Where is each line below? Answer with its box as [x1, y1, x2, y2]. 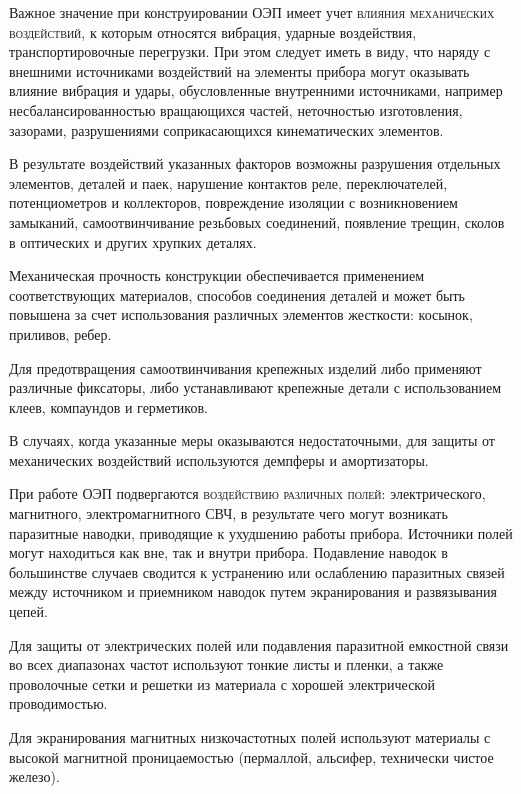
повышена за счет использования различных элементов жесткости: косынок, [9, 304, 473, 325]
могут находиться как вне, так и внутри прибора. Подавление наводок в [9, 542, 448, 563]
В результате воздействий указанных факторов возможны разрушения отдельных [9, 153, 501, 174]
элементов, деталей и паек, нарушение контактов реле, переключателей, [9, 172, 448, 193]
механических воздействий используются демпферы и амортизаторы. [9, 449, 429, 470]
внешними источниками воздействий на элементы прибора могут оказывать [9, 60, 470, 81]
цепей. [9, 601, 48, 622]
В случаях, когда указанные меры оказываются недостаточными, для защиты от [9, 430, 495, 451]
